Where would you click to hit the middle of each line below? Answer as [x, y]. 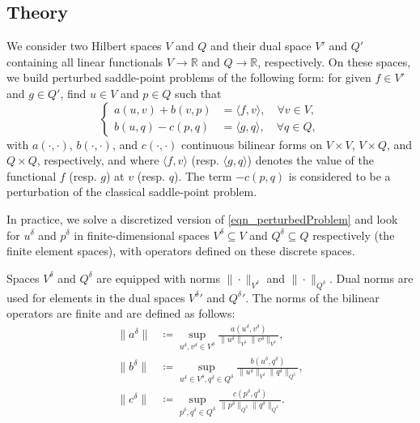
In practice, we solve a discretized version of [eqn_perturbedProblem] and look [202, 218]
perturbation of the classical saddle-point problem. [132, 192]
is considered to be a [339, 175]
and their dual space [261, 46]
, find [73, 93]
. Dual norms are [371, 278]
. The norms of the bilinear [312, 297]
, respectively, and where [98, 160]
